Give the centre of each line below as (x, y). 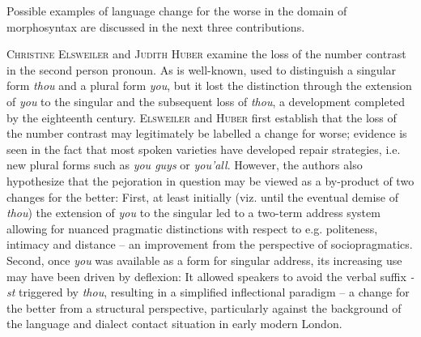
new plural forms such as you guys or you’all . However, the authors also (185, 165)
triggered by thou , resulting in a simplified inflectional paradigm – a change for (214, 292)
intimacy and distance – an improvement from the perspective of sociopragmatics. (210, 244)
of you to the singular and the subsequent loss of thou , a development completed (206, 101)
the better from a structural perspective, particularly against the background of (204, 307)
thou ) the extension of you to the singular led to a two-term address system (193, 213)
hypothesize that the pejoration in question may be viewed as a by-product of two (210, 180)
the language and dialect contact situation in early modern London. (174, 324)
